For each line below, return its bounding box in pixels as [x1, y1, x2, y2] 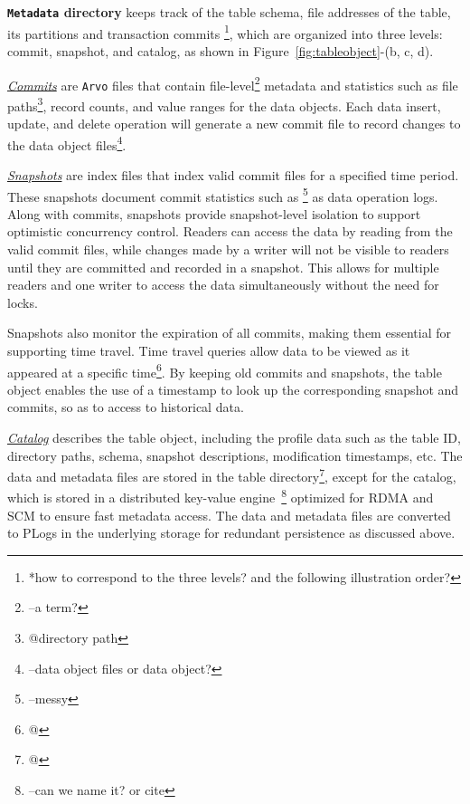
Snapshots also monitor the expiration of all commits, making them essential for [7, 323, 451, 342]
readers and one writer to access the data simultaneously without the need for [7, 275, 439, 294]
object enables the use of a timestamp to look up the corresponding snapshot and [7, 379, 459, 398]
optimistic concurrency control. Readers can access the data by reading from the [7, 222, 453, 241]
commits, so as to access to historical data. [7, 397, 244, 416]
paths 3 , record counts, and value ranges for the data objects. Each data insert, [7, 93, 441, 115]
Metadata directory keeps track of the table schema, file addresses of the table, [7, 3, 451, 21]
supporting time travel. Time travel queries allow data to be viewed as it [7, 340, 410, 359]
